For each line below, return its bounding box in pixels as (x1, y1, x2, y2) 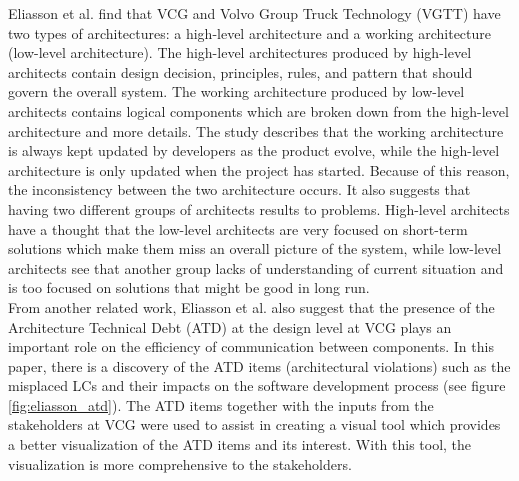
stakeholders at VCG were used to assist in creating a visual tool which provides (8, 414, 501, 435)
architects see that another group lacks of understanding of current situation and (8, 257, 504, 278)
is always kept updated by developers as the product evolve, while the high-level (8, 140, 500, 161)
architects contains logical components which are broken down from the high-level (8, 100, 509, 121)
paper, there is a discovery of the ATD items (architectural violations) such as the (8, 355, 511, 376)
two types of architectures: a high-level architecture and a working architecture (8, 22, 492, 43)
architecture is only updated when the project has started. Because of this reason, (8, 159, 510, 180)
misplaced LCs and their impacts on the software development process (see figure (8, 375, 506, 396)
